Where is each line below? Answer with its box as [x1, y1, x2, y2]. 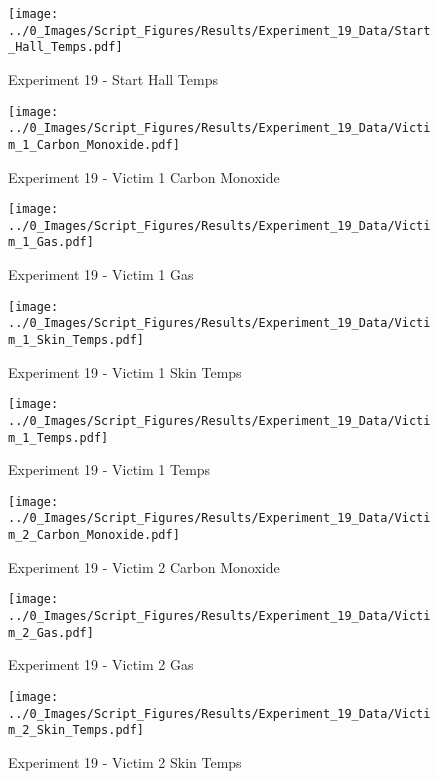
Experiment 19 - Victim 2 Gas [8, 654, 194, 675]
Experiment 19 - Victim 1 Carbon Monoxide [8, 166, 280, 187]
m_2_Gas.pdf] [8, 625, 94, 640]
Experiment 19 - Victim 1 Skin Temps [8, 361, 242, 382]
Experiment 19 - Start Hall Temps [8, 68, 218, 89]
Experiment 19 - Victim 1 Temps [8, 459, 211, 480]
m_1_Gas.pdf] [8, 235, 94, 250]
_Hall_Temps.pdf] [8, 40, 123, 55]
